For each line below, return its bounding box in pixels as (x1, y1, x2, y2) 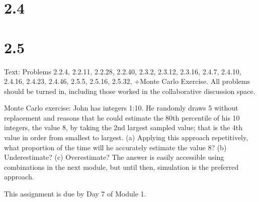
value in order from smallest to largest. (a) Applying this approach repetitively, (4, 132, 248, 143)
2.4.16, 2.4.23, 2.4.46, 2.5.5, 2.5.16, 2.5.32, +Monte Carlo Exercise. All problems (4, 76, 250, 86)
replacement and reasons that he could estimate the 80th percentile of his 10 (4, 112, 240, 123)
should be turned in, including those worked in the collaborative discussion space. (4, 85, 255, 96)
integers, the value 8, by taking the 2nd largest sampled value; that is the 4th (4, 122, 243, 133)
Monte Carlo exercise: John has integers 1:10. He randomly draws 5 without (4, 103, 238, 113)
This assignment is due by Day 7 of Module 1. (4, 188, 146, 199)
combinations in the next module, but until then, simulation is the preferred (4, 161, 239, 172)
